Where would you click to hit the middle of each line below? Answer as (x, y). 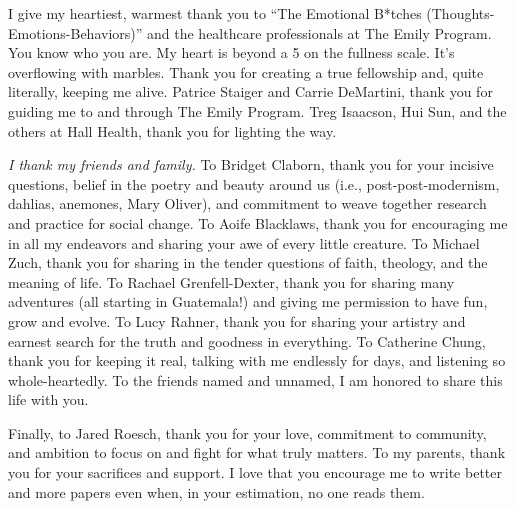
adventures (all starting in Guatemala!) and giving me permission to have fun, (248, 301)
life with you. (48, 399)
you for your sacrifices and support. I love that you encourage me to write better (255, 472)
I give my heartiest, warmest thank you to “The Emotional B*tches (215, 13)
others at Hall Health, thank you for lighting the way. (172, 130)
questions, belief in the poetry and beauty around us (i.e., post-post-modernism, (254, 183)
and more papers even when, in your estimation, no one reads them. (216, 491)
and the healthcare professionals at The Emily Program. (319, 32)
